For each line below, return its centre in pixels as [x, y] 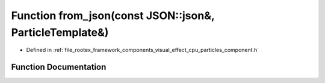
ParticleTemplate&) [60, 32]
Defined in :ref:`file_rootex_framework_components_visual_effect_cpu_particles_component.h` [143, 50]
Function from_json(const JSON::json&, [113, 16]
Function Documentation [59, 67]
